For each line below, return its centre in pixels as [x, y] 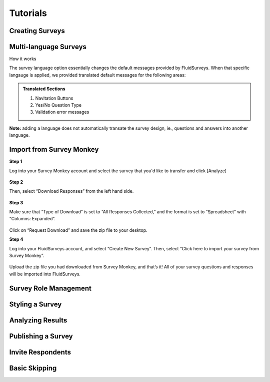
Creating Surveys [37, 31]
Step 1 [16, 161]
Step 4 [16, 239]
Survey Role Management [50, 288]
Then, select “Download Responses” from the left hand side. [71, 191]
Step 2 [16, 182]
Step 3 [16, 202]
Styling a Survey [35, 304]
